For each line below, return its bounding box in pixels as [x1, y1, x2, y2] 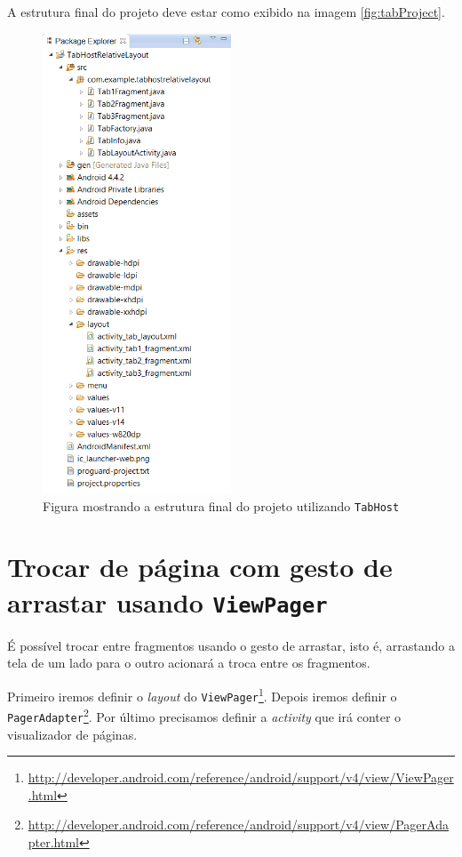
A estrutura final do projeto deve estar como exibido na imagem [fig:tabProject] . [7, 3, 445, 20]
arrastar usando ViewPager [7, 583, 328, 620]
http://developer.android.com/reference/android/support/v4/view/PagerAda [28, 815, 449, 834]
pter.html [28, 832, 80, 851]
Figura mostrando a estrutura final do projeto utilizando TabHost [43, 496, 400, 515]
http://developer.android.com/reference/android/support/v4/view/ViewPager [28, 768, 454, 787]
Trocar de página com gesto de [7, 549, 393, 585]
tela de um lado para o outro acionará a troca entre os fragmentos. [7, 653, 370, 672]
